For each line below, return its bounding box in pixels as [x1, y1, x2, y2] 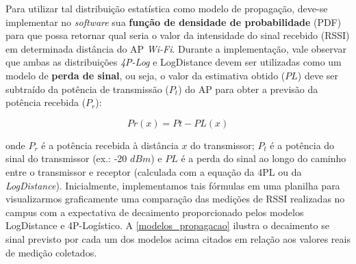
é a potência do [270, 137, 335, 152]
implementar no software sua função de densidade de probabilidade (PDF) [5, 14, 342, 29]
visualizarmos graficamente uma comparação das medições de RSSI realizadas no [5, 192, 345, 206]
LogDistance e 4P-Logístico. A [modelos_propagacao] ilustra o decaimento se [5, 218, 329, 233]
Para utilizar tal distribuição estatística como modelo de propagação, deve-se [5, 1, 328, 15]
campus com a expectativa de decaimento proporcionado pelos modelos [5, 204, 304, 219]
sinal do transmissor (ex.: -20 [5, 151, 127, 166]
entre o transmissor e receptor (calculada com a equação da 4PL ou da [5, 164, 302, 179]
